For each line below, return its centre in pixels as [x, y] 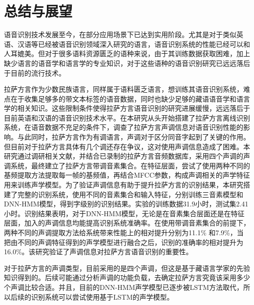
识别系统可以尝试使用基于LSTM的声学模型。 [102, 296]
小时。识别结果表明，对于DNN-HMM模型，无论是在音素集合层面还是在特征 [124, 213]
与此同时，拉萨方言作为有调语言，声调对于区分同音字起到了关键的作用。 [134, 137]
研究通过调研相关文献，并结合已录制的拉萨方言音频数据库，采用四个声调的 [124, 156]
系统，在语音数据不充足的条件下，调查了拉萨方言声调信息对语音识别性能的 [124, 127]
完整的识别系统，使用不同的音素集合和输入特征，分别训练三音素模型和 [130, 194]
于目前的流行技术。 [35, 72]
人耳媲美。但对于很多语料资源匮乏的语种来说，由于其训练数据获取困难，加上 [127, 53]
